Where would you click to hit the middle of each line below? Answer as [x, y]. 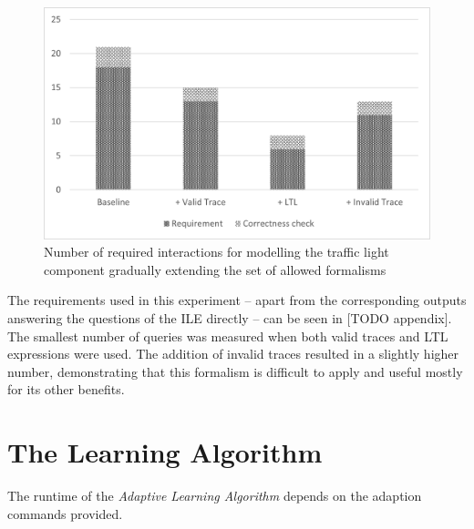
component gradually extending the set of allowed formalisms [215, 269]
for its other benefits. [66, 389]
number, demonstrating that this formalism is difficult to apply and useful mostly [235, 371]
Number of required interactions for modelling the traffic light [216, 252]
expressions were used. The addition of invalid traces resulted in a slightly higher [233, 354]
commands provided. [65, 513]
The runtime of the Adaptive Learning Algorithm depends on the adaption [215, 496]
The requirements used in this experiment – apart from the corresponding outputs [237, 300]
